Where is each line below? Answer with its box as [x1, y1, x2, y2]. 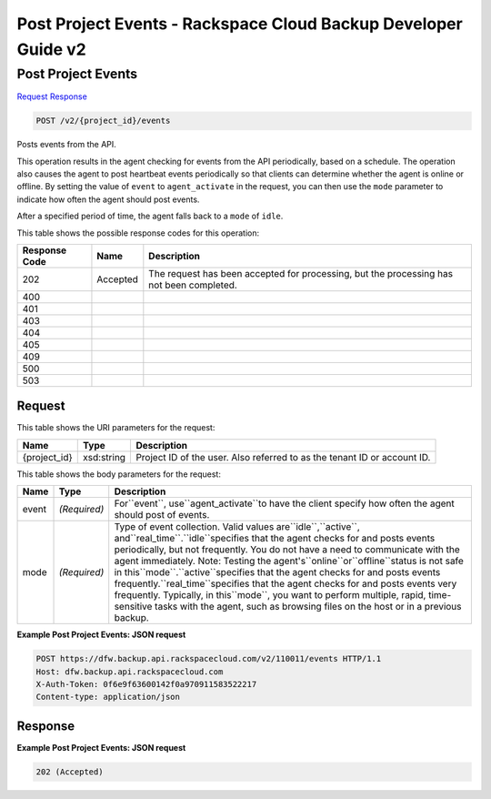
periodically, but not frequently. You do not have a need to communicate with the [114, 543, 461, 556]
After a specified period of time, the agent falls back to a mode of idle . [16, 210, 284, 222]
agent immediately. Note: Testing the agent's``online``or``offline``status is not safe [114, 555, 464, 568]
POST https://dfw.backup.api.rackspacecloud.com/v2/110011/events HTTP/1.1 [35, 653, 382, 664]
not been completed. [148, 278, 238, 291]
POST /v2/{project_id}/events [35, 116, 171, 126]
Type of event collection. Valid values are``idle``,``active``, [114, 521, 361, 533]
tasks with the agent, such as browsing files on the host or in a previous [155, 601, 463, 613]
